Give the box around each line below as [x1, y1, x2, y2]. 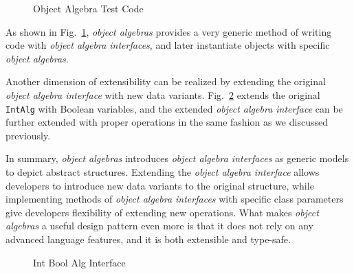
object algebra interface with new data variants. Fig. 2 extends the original [5, 87, 320, 102]
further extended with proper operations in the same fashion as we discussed [5, 115, 328, 129]
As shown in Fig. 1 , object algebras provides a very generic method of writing [5, 24, 332, 38]
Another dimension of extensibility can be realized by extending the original [5, 74, 326, 89]
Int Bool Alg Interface [33, 255, 126, 269]
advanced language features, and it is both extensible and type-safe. [5, 231, 291, 246]
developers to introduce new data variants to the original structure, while [5, 178, 314, 192]
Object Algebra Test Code [33, 1, 144, 15]
